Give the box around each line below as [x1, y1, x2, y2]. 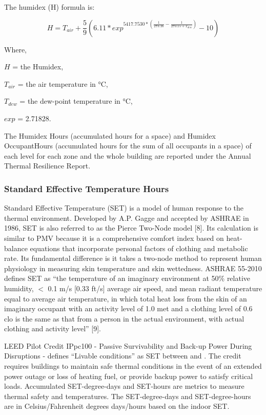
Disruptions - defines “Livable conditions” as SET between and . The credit [4, 350, 241, 361]
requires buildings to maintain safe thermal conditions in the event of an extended [4, 361, 262, 371]
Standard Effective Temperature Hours [4, 182, 169, 195]
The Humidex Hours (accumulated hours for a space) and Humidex [4, 130, 216, 141]
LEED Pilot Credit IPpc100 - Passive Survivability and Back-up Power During [4, 340, 252, 351]
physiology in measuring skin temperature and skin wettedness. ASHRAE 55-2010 [4, 262, 262, 273]
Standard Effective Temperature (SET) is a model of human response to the [4, 202, 244, 213]
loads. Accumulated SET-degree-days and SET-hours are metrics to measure [4, 381, 244, 391]
